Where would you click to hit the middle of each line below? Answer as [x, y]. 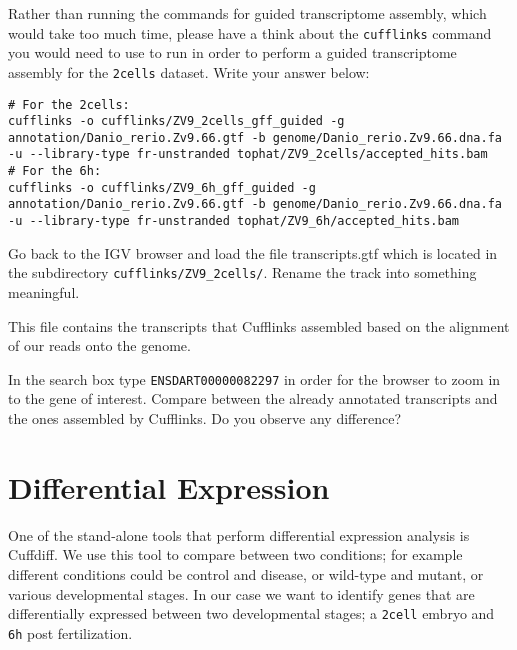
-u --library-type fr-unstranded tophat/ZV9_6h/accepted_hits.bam [234, 221]
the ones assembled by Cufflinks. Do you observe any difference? [204, 418]
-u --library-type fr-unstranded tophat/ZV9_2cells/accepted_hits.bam [248, 154]
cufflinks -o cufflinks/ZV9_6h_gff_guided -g [162, 187]
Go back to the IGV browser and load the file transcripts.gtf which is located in [253, 252]
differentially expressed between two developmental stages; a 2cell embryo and [251, 613]
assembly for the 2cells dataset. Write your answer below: [189, 71]
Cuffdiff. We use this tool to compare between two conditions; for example [235, 554]
